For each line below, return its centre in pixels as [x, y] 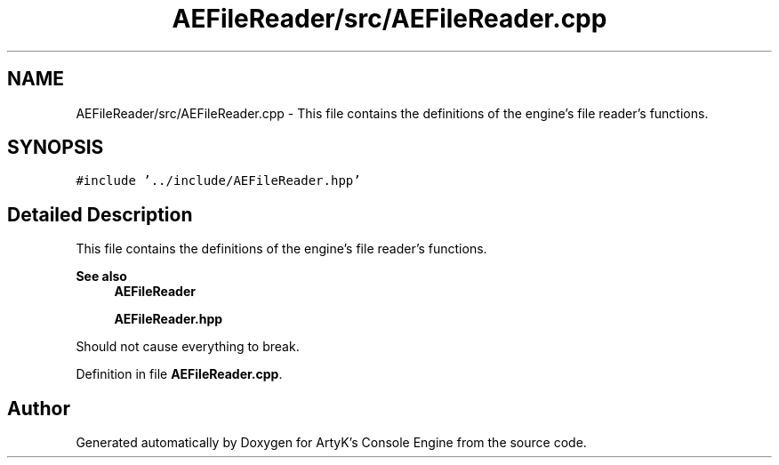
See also [101, 277]
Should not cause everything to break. [188, 347]
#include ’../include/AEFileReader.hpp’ [218, 181]
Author [39, 408]
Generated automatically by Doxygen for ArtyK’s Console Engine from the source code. [331, 443]
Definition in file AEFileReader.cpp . [179, 374]
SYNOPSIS [56, 148]
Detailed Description [100, 214]
